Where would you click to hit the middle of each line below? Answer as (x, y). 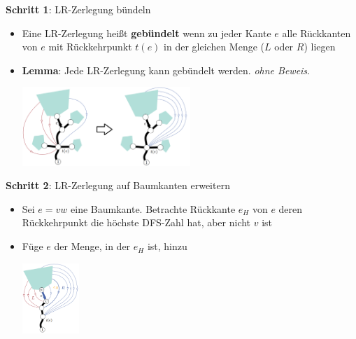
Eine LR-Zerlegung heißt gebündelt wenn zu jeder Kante (147, 33)
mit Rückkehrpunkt (90, 47)
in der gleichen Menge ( (214, 47)
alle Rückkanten (316, 33)
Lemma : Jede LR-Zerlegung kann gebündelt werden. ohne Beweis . (166, 70)
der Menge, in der (92, 246)
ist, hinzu (167, 246)
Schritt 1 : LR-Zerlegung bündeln (78, 9)
